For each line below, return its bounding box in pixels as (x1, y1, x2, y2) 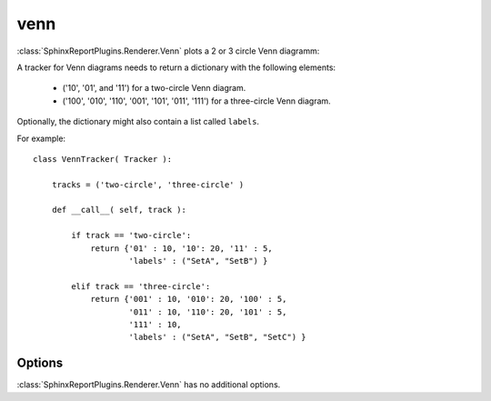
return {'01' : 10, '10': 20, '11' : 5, (90, 243, 273, 254)
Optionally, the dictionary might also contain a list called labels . (16, 116, 259, 127)
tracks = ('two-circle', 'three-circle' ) (51, 179, 245, 190)
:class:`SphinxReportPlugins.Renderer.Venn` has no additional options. (16, 379, 281, 390)
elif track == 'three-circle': (71, 281, 211, 291)
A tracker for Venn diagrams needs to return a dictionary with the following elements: (16, 62, 336, 73)
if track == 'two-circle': (71, 230, 192, 241)
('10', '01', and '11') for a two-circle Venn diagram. (62, 83, 246, 94)
